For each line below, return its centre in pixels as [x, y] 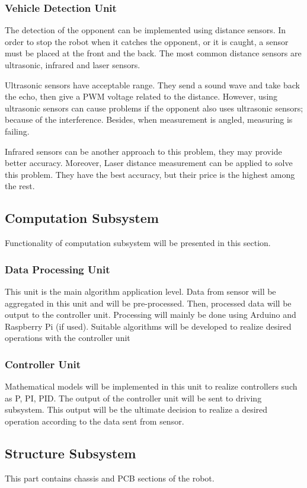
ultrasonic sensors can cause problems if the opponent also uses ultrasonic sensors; [154, 108]
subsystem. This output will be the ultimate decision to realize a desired [136, 409]
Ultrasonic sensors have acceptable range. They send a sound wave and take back [152, 84]
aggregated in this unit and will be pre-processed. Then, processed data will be [148, 303]
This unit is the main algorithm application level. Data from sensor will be [140, 291]
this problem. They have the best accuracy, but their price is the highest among [150, 174]
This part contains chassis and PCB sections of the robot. [110, 478]
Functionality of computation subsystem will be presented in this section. [138, 243]
